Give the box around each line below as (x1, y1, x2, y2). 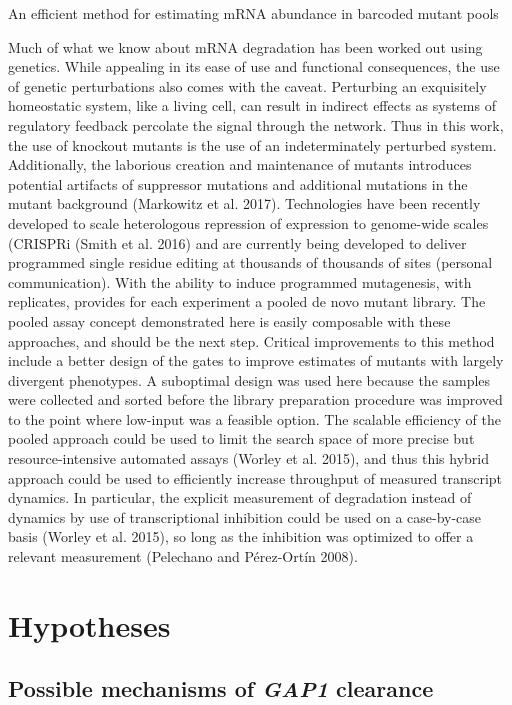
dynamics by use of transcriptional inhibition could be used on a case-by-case (8, 506, 482, 527)
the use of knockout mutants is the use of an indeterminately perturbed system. (8, 134, 497, 155)
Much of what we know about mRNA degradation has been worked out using (8, 36, 483, 57)
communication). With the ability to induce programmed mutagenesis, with (8, 271, 472, 292)
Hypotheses (8, 604, 171, 645)
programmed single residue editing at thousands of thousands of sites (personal (8, 252, 493, 273)
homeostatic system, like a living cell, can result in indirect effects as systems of (8, 95, 496, 116)
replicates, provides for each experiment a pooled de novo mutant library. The (8, 291, 486, 312)
